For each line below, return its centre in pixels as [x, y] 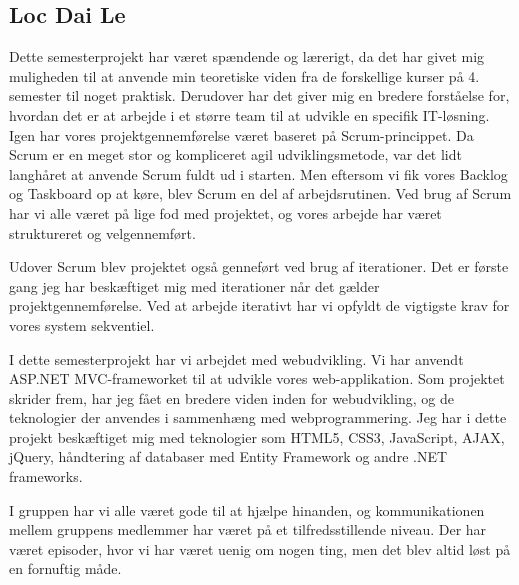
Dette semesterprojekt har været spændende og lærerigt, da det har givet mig [247, 56]
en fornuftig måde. [65, 568]
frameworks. [46, 476]
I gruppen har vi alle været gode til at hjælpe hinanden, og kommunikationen [247, 509]
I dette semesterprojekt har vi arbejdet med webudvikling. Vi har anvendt [236, 358]
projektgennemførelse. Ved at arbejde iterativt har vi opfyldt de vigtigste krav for [259, 305]
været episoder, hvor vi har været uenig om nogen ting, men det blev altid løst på [260, 548]
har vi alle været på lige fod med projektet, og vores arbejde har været [225, 212]
